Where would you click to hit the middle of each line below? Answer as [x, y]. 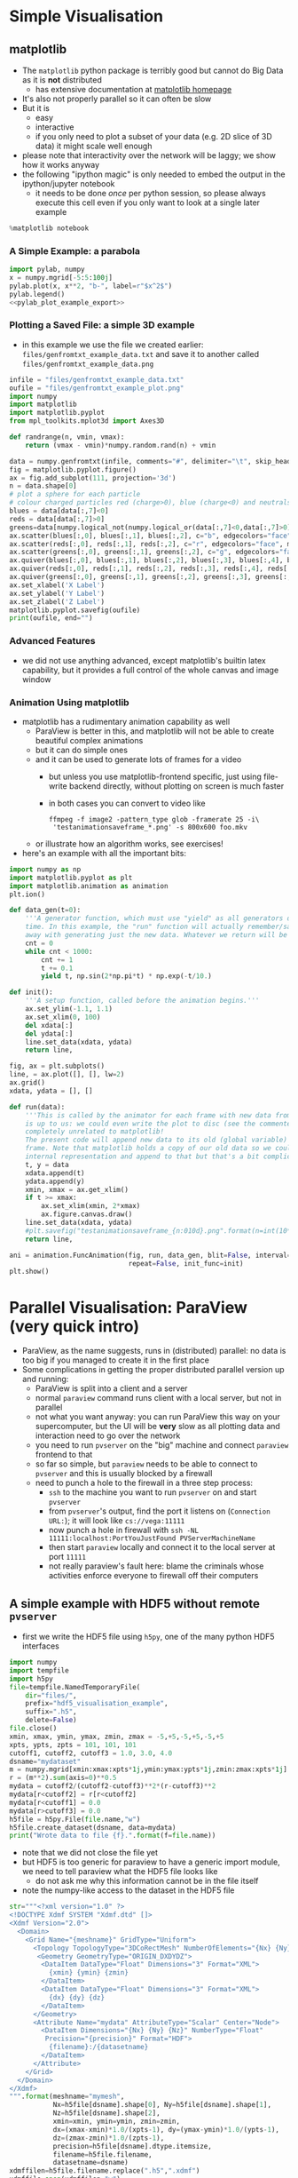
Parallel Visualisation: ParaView [129, 1307]
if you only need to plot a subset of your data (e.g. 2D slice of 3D [153, 136]
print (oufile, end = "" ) [51, 618]
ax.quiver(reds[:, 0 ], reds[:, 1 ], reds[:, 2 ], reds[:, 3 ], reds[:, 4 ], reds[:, [152, 569]
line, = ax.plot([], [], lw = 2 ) [67, 1075]
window [36, 679]
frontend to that [64, 1455]
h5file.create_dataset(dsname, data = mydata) [93, 1827]
